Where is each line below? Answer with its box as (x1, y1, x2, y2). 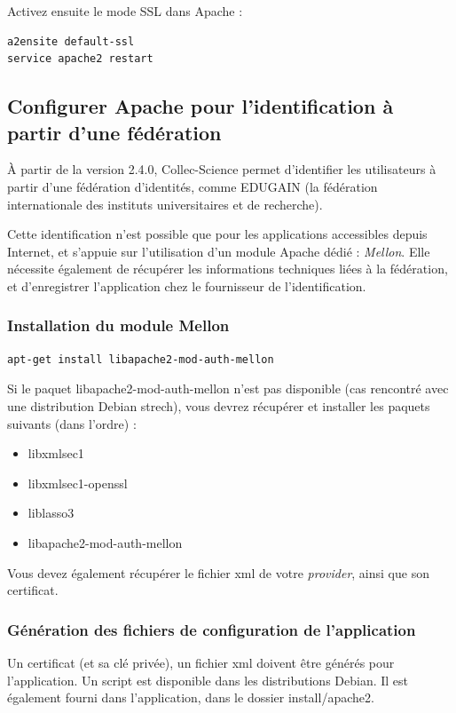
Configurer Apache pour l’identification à (7, 92, 394, 120)
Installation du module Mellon (7, 314, 230, 337)
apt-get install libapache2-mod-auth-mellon (7, 353, 274, 366)
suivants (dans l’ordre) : (7, 414, 137, 432)
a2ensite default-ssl (7, 35, 135, 48)
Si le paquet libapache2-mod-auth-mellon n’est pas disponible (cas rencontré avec (7, 379, 449, 398)
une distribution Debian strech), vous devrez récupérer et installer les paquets (7, 396, 430, 415)
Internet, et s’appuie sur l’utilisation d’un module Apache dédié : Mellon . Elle (7, 242, 430, 260)
